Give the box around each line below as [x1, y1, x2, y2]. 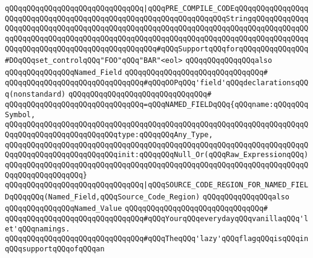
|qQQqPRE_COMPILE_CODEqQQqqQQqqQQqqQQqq [143, 4, 309, 13]
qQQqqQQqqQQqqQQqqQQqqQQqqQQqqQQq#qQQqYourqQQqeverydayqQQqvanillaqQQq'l [5, 214, 309, 224]
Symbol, [5, 110, 36, 119]
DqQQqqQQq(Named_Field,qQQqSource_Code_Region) [5, 192, 200, 201]
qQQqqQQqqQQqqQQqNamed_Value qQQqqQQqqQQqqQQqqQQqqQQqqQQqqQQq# [5, 204, 268, 213]
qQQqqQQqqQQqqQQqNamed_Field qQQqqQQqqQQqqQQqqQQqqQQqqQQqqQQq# [5, 68, 268, 77]
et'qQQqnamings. [5, 224, 70, 233]
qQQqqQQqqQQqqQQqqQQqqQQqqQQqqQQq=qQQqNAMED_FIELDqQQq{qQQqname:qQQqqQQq [5, 100, 309, 109]
